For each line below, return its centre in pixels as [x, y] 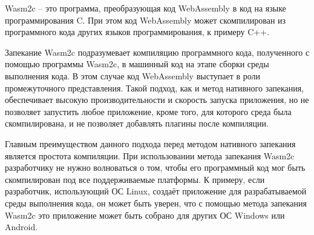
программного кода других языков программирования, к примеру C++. [137, 32]
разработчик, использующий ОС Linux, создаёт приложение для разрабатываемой [156, 191]
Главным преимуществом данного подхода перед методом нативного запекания [150, 143]
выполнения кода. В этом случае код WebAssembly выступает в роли [133, 75]
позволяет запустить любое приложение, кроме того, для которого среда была [148, 111]
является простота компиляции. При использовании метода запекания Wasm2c [150, 155]
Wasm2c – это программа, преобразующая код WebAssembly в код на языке [146, 8]
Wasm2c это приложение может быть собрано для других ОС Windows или [145, 215]
